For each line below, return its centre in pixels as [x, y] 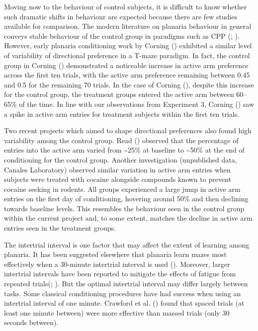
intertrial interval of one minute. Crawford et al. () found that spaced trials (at [124, 303]
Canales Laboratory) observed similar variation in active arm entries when [117, 169]
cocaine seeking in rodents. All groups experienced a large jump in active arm [122, 189]
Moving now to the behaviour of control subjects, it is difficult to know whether [126, 6]
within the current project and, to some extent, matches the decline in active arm [128, 218]
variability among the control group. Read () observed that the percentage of [121, 140]
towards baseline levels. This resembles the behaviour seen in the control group [124, 208]
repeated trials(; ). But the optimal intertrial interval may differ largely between [126, 284]
